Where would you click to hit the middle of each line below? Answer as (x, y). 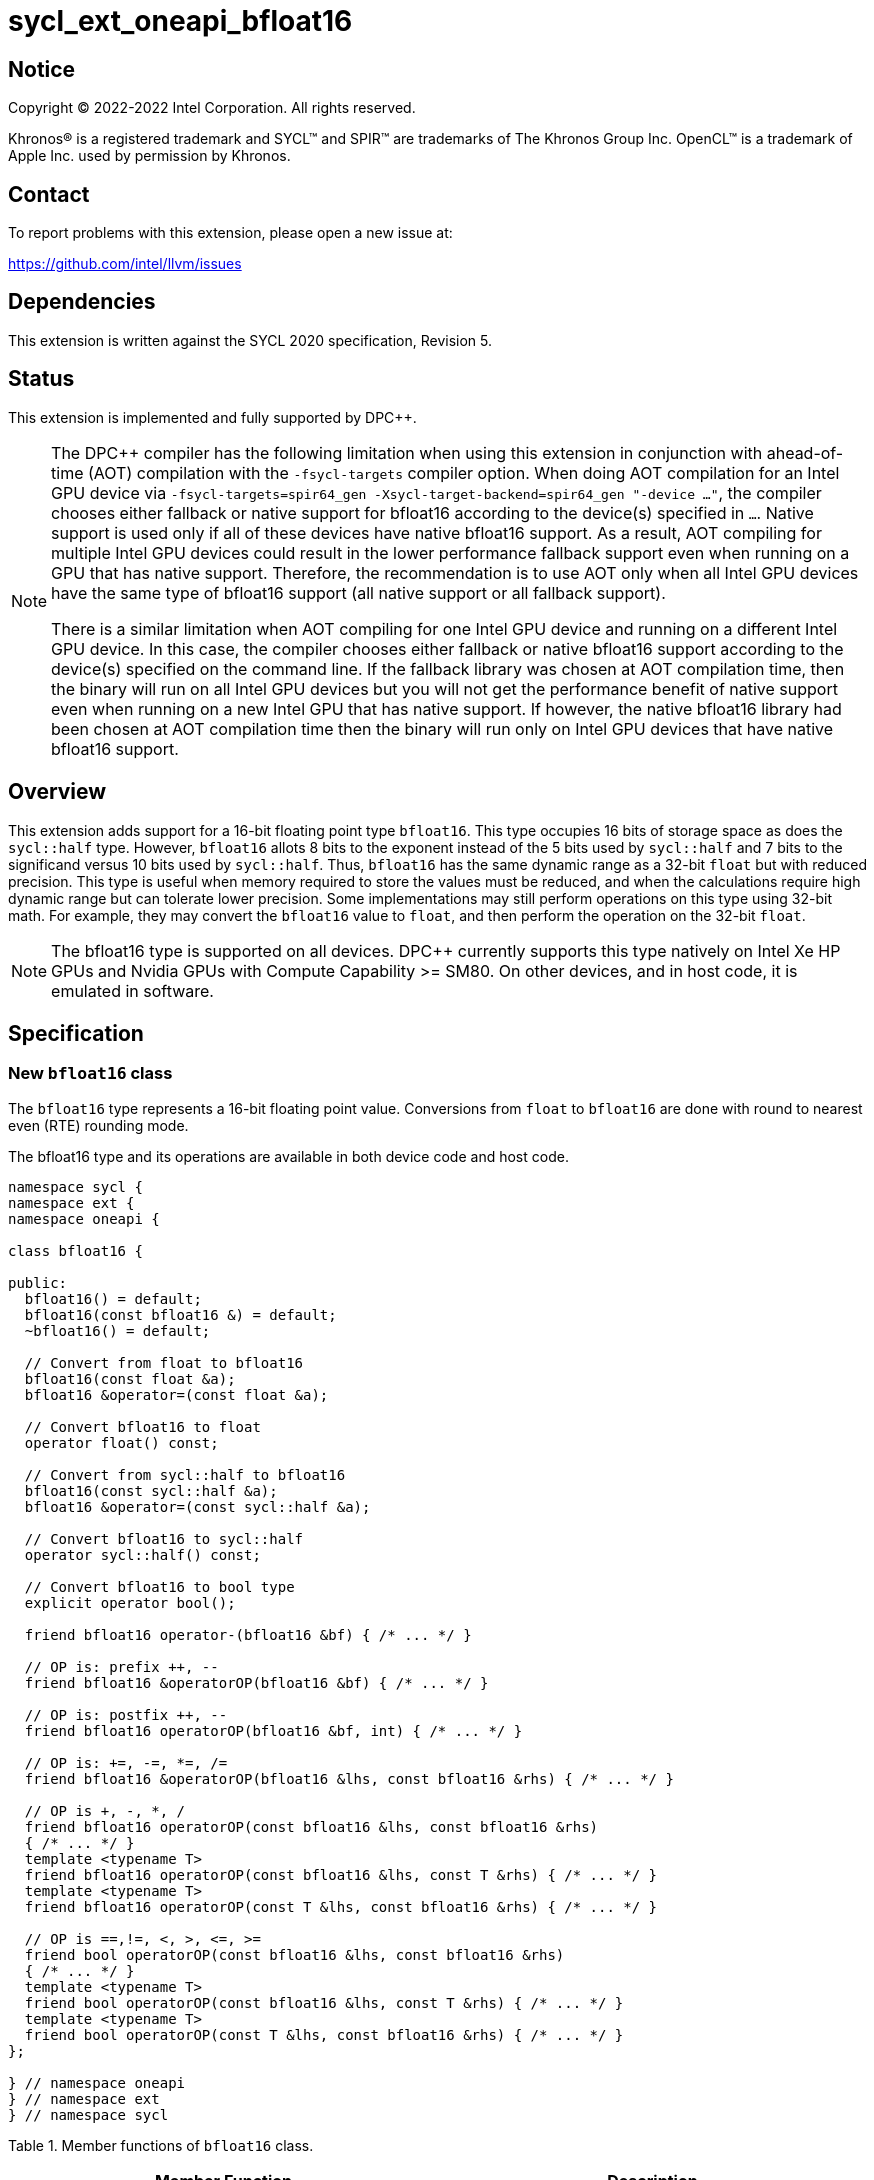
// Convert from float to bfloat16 (164, 1362)
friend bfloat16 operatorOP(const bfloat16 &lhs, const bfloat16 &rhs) (311, 1826)
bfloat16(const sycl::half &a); (151, 1490)
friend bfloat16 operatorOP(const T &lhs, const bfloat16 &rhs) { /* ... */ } (341, 1906)
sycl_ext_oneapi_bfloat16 (180, 21)
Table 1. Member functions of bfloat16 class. (161, 2145)
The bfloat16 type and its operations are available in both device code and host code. (288, 1156)
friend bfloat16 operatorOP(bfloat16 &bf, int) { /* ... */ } (273, 1730)
